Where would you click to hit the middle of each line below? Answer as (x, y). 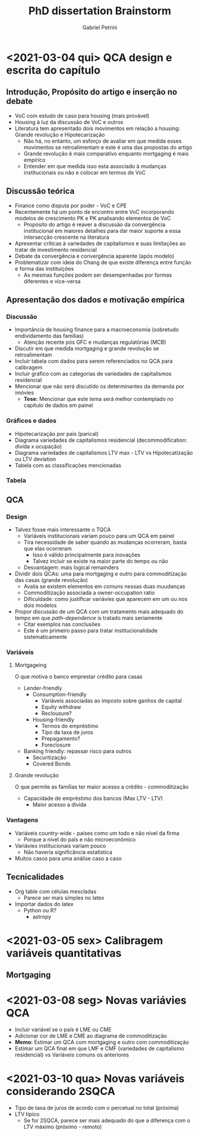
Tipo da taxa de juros (67, 732)
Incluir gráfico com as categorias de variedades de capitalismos (93, 374)
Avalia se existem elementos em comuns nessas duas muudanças (104, 587)
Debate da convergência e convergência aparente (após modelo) (94, 256)
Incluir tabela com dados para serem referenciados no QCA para (94, 361)
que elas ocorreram (48, 549)
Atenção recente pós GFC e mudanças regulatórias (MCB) (95, 342)
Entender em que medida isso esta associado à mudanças (95, 166)
